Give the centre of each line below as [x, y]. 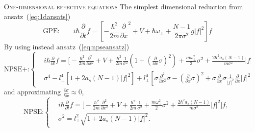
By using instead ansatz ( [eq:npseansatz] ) [67, 47]
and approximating [32, 92]
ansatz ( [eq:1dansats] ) [37, 16]
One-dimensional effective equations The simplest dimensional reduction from [124, 6]
